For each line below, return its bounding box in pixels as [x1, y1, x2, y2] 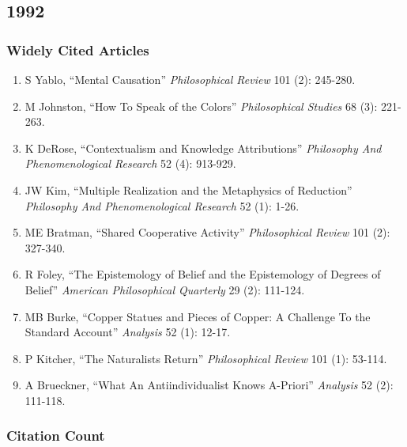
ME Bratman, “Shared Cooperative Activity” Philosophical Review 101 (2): [24, 224, 390, 241]
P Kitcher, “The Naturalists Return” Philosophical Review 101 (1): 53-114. [24, 350, 387, 366]
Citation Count [6, 426, 105, 445]
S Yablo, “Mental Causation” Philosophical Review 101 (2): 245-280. [24, 71, 356, 87]
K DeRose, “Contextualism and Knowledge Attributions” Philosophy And [24, 139, 382, 156]
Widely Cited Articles [6, 40, 149, 59]
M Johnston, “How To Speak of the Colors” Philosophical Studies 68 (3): [24, 97, 378, 114]
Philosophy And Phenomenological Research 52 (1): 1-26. [24, 197, 300, 214]
